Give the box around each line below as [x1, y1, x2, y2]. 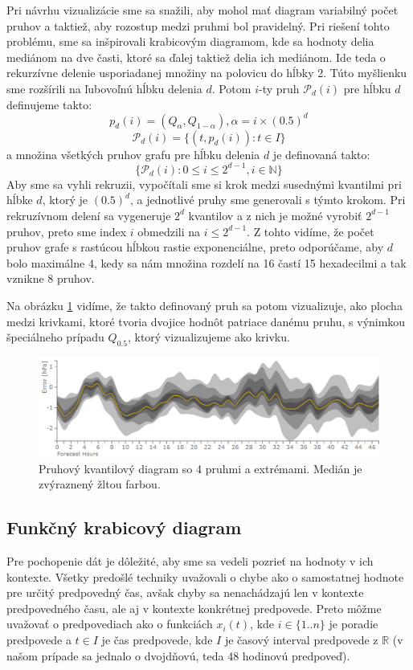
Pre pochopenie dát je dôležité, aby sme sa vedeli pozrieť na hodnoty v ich [6, 553, 374, 570]
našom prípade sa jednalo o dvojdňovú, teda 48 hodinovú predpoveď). [6, 647, 350, 664]
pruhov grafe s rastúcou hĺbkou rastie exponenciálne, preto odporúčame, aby [6, 239, 384, 255]
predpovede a [6, 631, 72, 648]
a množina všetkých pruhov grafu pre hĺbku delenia [6, 145, 260, 162]
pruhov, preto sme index [6, 223, 127, 239]
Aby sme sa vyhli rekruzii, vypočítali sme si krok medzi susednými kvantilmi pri [6, 175, 402, 192]
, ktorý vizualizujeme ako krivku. [127, 329, 290, 345]
